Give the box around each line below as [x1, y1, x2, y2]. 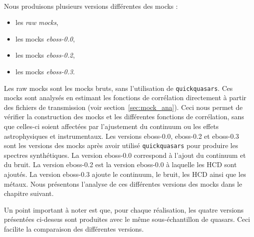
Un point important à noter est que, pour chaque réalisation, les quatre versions [4, 204, 244, 215]
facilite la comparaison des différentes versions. [4, 224, 144, 234]
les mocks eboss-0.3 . [15, 66, 75, 76]
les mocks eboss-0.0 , [15, 33, 75, 43]
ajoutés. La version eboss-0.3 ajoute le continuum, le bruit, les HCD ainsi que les [4, 169, 246, 179]
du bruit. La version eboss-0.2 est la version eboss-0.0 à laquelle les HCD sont [4, 159, 237, 170]
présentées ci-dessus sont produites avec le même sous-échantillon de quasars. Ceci [4, 214, 250, 224]
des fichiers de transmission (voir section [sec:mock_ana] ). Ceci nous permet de [4, 102, 243, 112]
